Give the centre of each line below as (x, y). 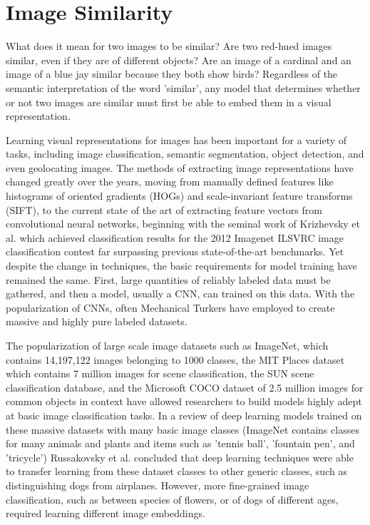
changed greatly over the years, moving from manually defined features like (170, 182)
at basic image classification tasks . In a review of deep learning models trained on (184, 415)
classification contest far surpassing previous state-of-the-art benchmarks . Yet (175, 251)
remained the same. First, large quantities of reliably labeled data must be (168, 279)
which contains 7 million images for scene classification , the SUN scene (160, 373)
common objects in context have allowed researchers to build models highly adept (184, 401)
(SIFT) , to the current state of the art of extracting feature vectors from (164, 209)
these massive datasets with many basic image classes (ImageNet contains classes (183, 429)
